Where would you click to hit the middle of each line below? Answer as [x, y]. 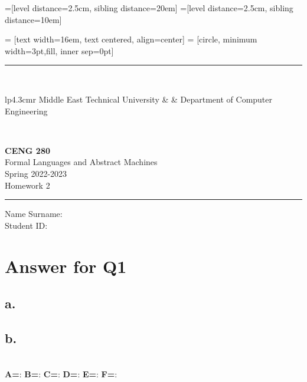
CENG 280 [27, 150]
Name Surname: [34, 214]
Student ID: [26, 225]
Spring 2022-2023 [36, 173]
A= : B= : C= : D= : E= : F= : [61, 374]
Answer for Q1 [66, 266]
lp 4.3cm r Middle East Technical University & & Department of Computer [139, 99]
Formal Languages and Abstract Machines [81, 162]
